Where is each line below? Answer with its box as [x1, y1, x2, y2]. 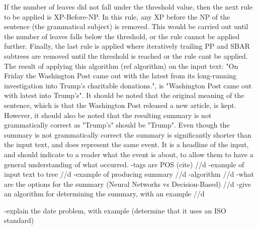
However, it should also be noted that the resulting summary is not [4, 109, 212, 120]
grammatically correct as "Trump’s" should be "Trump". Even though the [4, 120, 230, 130]
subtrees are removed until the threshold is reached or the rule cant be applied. [4, 50, 248, 61]
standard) [4, 215, 34, 225]
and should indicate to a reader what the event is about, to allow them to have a [4, 149, 253, 159]
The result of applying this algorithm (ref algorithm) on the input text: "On [4, 60, 238, 71]
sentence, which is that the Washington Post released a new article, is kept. [4, 99, 236, 110]
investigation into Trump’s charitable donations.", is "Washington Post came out [4, 80, 252, 90]
